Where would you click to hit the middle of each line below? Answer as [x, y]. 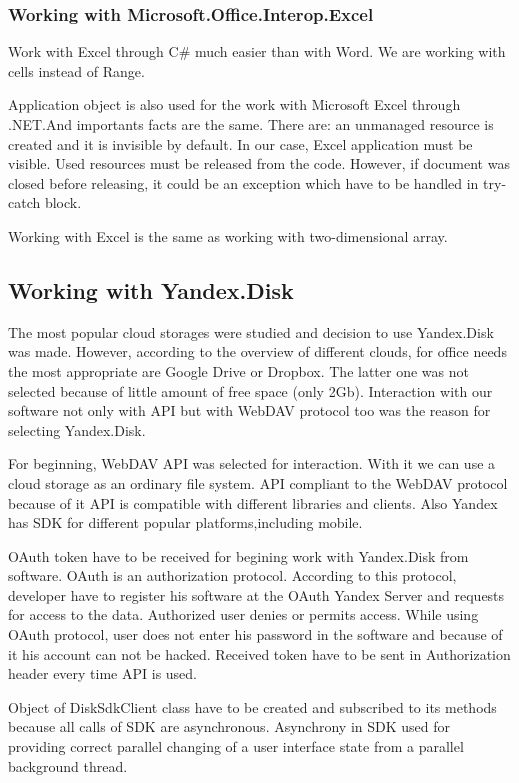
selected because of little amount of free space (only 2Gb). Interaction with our [250, 390]
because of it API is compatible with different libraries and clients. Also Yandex [253, 502]
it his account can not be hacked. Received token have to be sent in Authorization [259, 653]
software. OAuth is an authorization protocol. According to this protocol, [232, 575]
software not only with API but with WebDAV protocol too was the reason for [249, 410]
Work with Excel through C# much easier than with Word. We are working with [257, 51]
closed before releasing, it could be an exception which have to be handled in [243, 182]
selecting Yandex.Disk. [77, 429]
